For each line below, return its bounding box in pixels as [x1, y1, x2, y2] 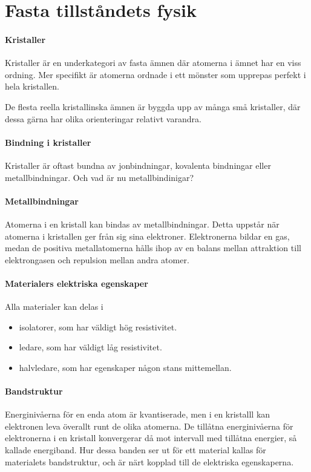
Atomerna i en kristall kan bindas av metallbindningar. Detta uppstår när [5, 217, 280, 230]
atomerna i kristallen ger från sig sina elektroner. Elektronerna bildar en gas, [5, 229, 290, 242]
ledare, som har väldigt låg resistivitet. [19, 341, 162, 353]
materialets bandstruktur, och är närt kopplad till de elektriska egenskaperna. [5, 455, 294, 468]
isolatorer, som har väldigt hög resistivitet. [19, 320, 177, 333]
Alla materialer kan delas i [5, 300, 103, 313]
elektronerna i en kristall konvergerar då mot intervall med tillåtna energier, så [5, 431, 297, 444]
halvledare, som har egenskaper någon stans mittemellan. [19, 361, 232, 373]
